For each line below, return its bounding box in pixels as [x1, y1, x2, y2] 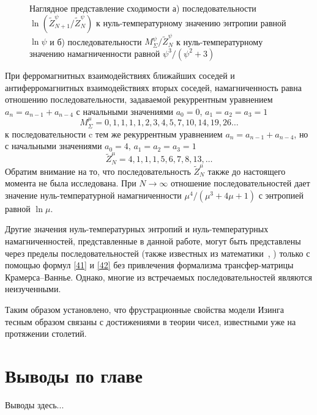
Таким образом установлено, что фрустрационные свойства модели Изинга [5, 303, 285, 315]
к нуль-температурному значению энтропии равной [95, 16, 286, 29]
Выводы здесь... [5, 398, 64, 411]
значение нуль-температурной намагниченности [5, 188, 182, 201]
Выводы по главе [5, 362, 143, 387]
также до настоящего [207, 164, 286, 177]
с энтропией [258, 188, 304, 201]
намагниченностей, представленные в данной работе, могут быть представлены [5, 234, 301, 247]
